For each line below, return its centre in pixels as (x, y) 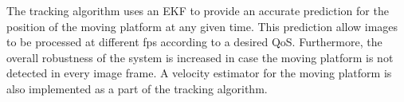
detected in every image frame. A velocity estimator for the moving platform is (199, 73)
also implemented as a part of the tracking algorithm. (137, 88)
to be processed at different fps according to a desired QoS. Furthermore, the (194, 42)
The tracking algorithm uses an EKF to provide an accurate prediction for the (198, 10)
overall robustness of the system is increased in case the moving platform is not (200, 57)
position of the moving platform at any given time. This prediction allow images (202, 26)
